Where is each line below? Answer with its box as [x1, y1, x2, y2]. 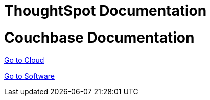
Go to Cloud [4, 55, 44, 64]
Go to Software [4, 71, 55, 80]
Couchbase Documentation [4, 28, 195, 46]
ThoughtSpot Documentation [4, 2, 207, 19]
